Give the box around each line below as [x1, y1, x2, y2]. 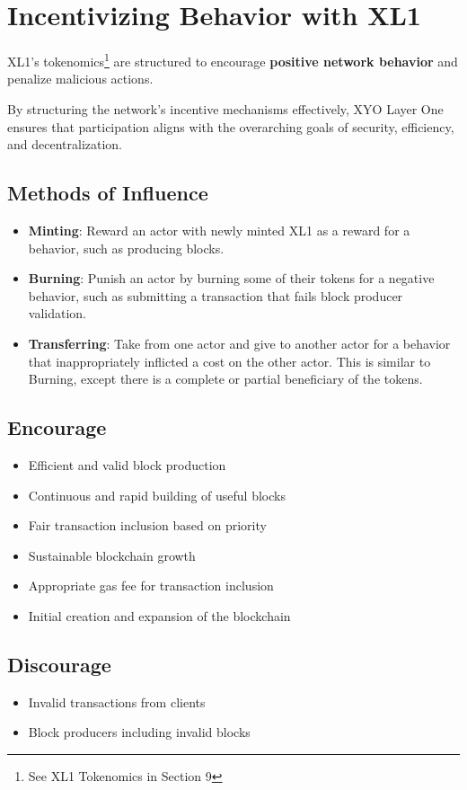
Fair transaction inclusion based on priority [28, 516, 267, 535]
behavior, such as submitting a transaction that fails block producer [28, 286, 403, 305]
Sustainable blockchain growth [28, 546, 196, 564]
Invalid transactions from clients [28, 692, 206, 711]
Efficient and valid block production [28, 455, 226, 474]
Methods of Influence [7, 179, 208, 207]
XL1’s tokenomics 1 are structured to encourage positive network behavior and [7, 49, 458, 70]
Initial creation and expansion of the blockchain [28, 606, 291, 625]
